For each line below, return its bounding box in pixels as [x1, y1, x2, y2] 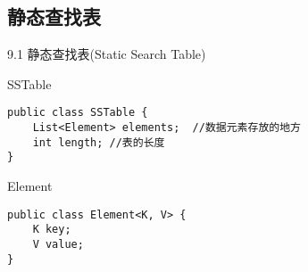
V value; [32, 237, 84, 251]
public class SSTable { [7, 106, 148, 120]
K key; [32, 223, 71, 236]
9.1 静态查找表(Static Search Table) [7, 45, 206, 63]
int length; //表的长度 [32, 136, 165, 149]
